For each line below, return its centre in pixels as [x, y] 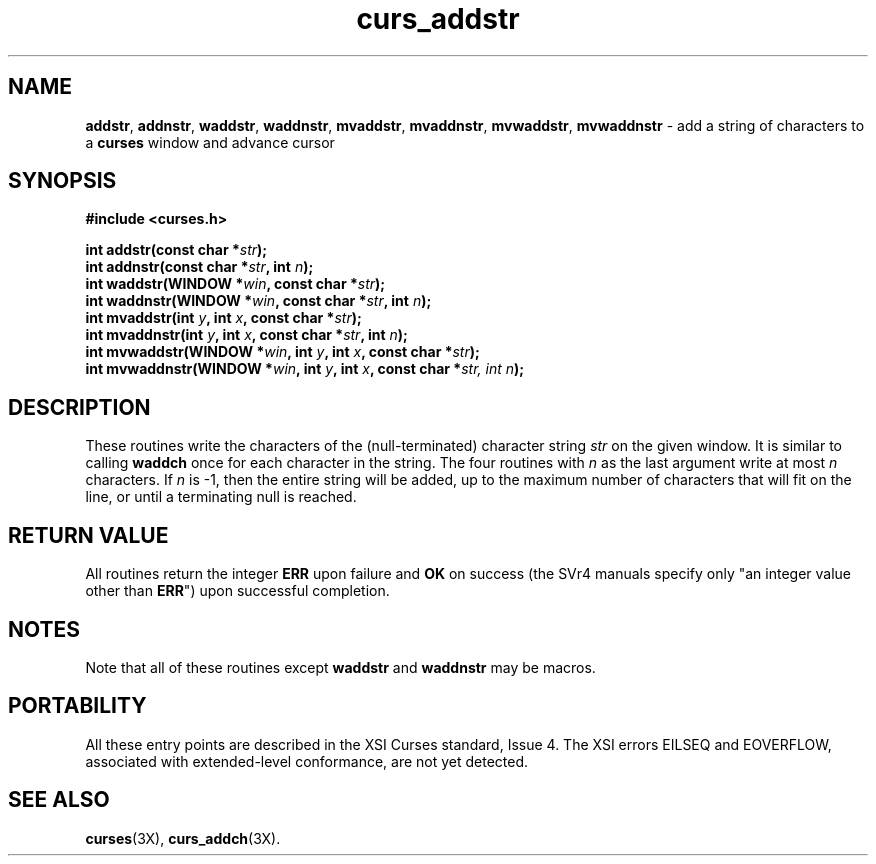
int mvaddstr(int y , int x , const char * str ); [223, 318]
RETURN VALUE [88, 535]
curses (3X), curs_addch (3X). [183, 838]
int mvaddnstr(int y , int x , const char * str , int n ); [246, 335]
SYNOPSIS [62, 181]
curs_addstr [438, 19]
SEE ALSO [59, 800]
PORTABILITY [77, 706]
